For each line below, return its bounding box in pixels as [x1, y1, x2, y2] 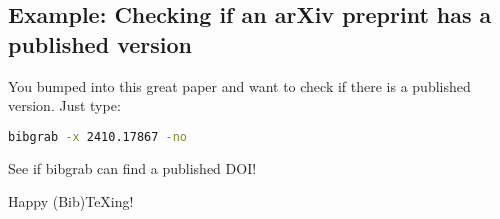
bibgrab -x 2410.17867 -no [8, 129, 188, 144]
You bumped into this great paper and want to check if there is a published [8, 75, 471, 96]
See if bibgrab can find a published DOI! [8, 157, 257, 178]
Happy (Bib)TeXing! [8, 191, 134, 212]
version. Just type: [8, 95, 121, 116]
